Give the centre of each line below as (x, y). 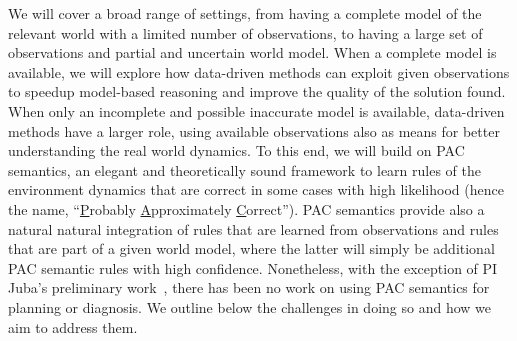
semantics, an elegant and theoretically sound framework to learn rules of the (244, 169)
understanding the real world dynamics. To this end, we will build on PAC (236, 150)
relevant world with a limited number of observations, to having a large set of (245, 32)
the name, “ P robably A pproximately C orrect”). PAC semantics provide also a (246, 208)
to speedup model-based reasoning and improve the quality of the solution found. (257, 91)
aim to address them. (73, 326)
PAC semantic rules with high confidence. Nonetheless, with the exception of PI (253, 267)
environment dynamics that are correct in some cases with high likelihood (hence (256, 189)
